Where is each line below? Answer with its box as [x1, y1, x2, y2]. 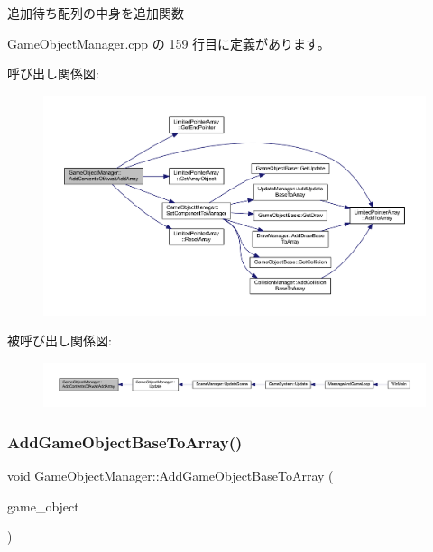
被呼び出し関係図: [7, 331, 112, 350]
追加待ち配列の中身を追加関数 [7, 4, 184, 22]
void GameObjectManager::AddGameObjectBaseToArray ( [7, 466, 334, 485]
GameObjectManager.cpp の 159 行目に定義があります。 [7, 33, 330, 52]
